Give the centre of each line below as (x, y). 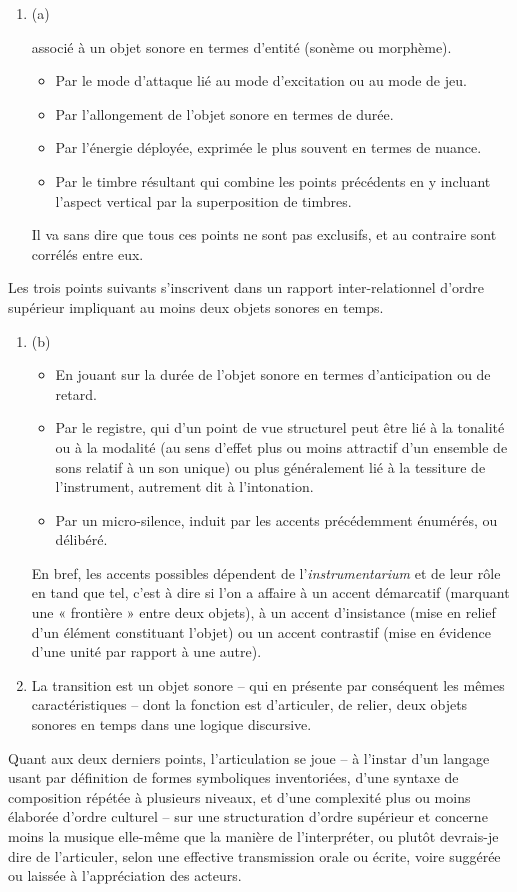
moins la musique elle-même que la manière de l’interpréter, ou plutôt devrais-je (253, 836)
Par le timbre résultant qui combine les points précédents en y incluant (273, 180)
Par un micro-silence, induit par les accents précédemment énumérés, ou (276, 519)
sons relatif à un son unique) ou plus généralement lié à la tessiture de (270, 466)
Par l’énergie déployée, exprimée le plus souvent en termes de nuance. (268, 147)
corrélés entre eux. (87, 253)
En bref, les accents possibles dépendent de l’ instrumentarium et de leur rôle (266, 572)
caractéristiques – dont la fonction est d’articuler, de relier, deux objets (249, 704)
